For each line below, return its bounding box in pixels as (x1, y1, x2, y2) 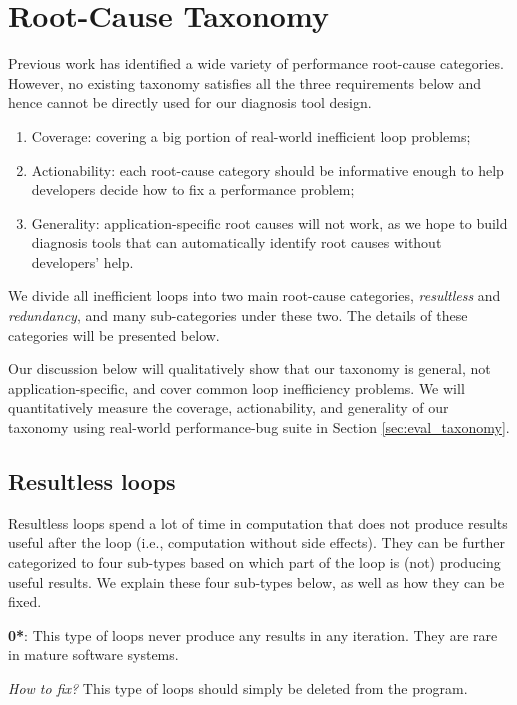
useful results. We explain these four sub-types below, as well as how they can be (8, 571, 505, 592)
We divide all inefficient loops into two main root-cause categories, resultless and (8, 285, 501, 306)
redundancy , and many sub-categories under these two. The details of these (8, 305, 468, 326)
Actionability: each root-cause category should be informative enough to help (31, 159, 504, 180)
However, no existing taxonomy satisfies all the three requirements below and (8, 72, 482, 93)
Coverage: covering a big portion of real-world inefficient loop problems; (31, 125, 471, 146)
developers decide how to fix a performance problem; (31, 179, 355, 200)
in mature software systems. (8, 644, 179, 665)
